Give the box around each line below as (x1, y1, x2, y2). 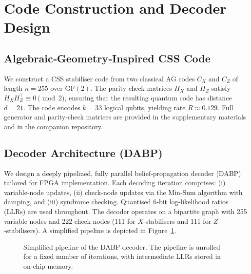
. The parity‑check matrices (90, 83, 172, 93)
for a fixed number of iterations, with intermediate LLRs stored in (23, 251, 221, 261)
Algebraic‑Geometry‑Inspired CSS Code (4, 50, 211, 65)
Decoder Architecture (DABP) (4, 145, 163, 160)
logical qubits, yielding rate (104, 102, 186, 112)
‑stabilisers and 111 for (143, 215, 212, 226)
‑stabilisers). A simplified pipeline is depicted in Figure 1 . (4, 225, 176, 235)
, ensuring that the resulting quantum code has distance (64, 92, 232, 102)
